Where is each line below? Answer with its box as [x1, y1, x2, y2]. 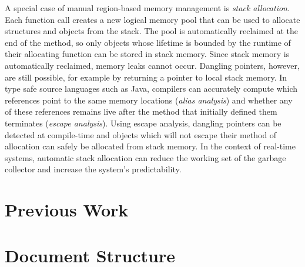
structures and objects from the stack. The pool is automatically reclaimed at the [5, 25, 299, 37]
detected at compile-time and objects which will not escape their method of [5, 128, 277, 141]
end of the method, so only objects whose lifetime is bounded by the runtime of [5, 36, 291, 48]
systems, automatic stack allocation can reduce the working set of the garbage [5, 151, 286, 163]
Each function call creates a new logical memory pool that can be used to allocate [5, 13, 300, 25]
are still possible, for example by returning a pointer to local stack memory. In [5, 71, 287, 83]
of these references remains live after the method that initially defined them [5, 105, 277, 118]
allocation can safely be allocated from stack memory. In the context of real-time [5, 140, 296, 152]
